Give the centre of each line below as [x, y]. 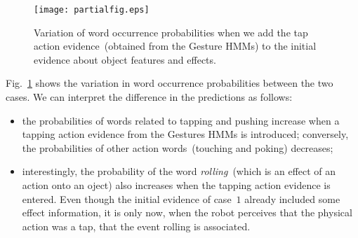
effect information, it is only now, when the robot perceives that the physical [187, 212]
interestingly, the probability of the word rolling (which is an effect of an [179, 171]
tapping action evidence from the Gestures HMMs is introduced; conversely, [185, 134]
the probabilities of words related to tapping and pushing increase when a [181, 120]
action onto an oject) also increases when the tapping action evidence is [176, 185]
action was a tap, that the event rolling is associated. [136, 226]
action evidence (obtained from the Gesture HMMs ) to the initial [175, 46]
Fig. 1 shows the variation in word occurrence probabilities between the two [170, 83]
